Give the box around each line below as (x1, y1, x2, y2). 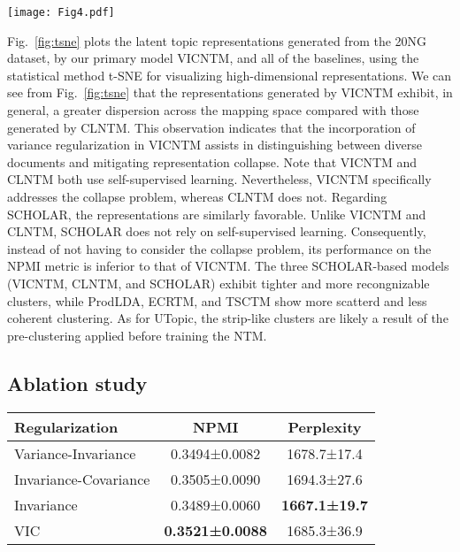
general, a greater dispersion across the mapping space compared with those (7, 101, 419, 119)
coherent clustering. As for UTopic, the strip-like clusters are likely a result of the (7, 309, 448, 327)
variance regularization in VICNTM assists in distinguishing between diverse (7, 135, 422, 154)
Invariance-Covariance (14, 468, 150, 489)
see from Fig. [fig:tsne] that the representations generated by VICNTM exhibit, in (7, 83, 453, 102)
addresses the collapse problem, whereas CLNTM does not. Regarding (7, 188, 387, 205)
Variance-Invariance (14, 442, 136, 464)
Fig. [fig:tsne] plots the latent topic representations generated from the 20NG (7, 31, 427, 50)
